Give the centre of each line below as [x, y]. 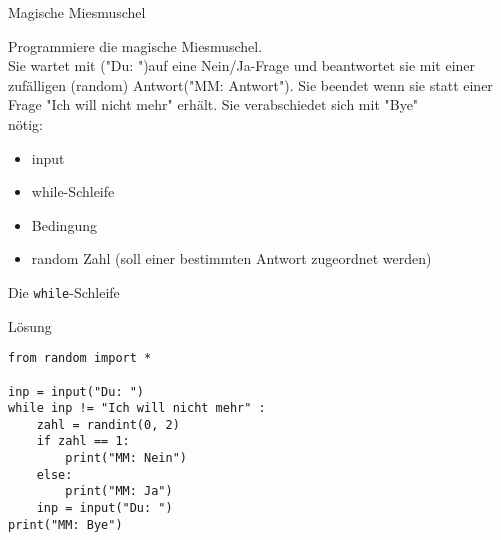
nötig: [26, 123]
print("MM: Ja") [119, 491]
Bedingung [64, 224]
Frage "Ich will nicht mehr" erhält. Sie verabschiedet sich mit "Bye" [213, 104]
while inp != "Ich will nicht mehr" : [137, 408]
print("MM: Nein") [126, 458]
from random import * [80, 358]
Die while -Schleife [64, 291]
